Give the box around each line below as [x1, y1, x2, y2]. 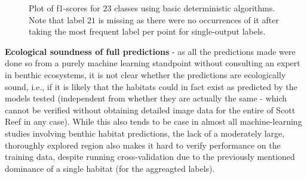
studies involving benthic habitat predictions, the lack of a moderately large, [5, 126, 285, 139]
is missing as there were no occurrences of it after [98, 13, 279, 26]
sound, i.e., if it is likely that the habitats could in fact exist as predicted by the [5, 80, 297, 92]
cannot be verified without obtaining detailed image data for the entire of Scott [5, 103, 296, 116]
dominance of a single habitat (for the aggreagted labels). [5, 162, 215, 174]
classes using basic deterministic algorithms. [114, 2, 275, 14]
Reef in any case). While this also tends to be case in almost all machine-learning [5, 115, 302, 128]
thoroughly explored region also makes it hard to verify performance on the [5, 138, 281, 151]
